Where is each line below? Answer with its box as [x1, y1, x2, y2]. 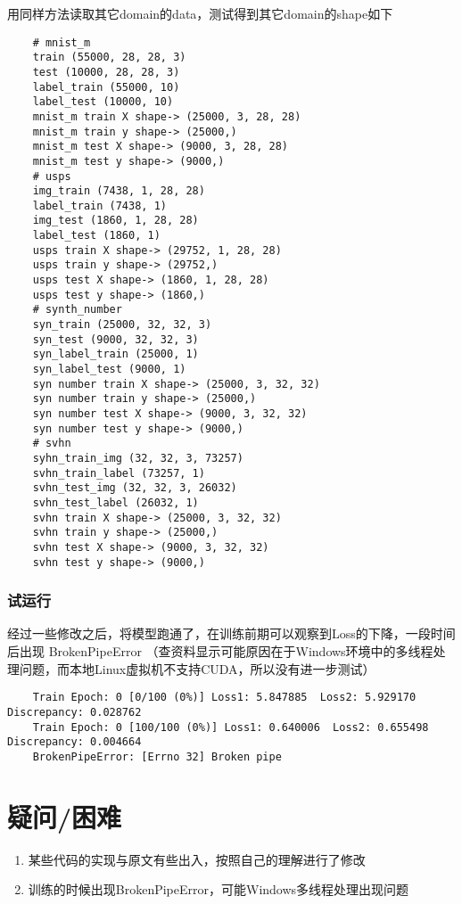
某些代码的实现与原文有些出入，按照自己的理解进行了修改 [28, 850, 366, 868]
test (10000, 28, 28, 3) [32, 65, 180, 78]
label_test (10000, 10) [32, 95, 174, 109]
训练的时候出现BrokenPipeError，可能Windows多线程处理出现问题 [28, 880, 409, 899]
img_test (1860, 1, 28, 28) [32, 214, 199, 227]
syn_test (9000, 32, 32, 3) [32, 333, 199, 346]
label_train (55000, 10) [32, 80, 180, 94]
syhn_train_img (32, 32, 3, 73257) [32, 451, 243, 464]
